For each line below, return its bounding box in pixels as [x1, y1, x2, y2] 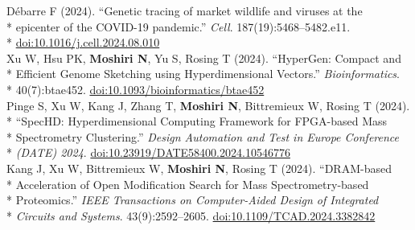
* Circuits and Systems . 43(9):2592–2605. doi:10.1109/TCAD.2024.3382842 [6, 207, 376, 224]
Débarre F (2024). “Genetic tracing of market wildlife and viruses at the [6, 2, 363, 18]
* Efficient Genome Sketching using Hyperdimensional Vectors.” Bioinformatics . [6, 65, 401, 82]
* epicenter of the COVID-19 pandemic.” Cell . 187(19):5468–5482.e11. [6, 18, 351, 35]
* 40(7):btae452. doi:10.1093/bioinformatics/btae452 [6, 80, 265, 97]
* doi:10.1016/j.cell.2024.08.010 [6, 34, 160, 51]
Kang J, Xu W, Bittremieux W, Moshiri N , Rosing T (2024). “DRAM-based [6, 159, 392, 176]
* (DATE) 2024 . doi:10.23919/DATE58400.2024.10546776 [6, 144, 290, 161]
